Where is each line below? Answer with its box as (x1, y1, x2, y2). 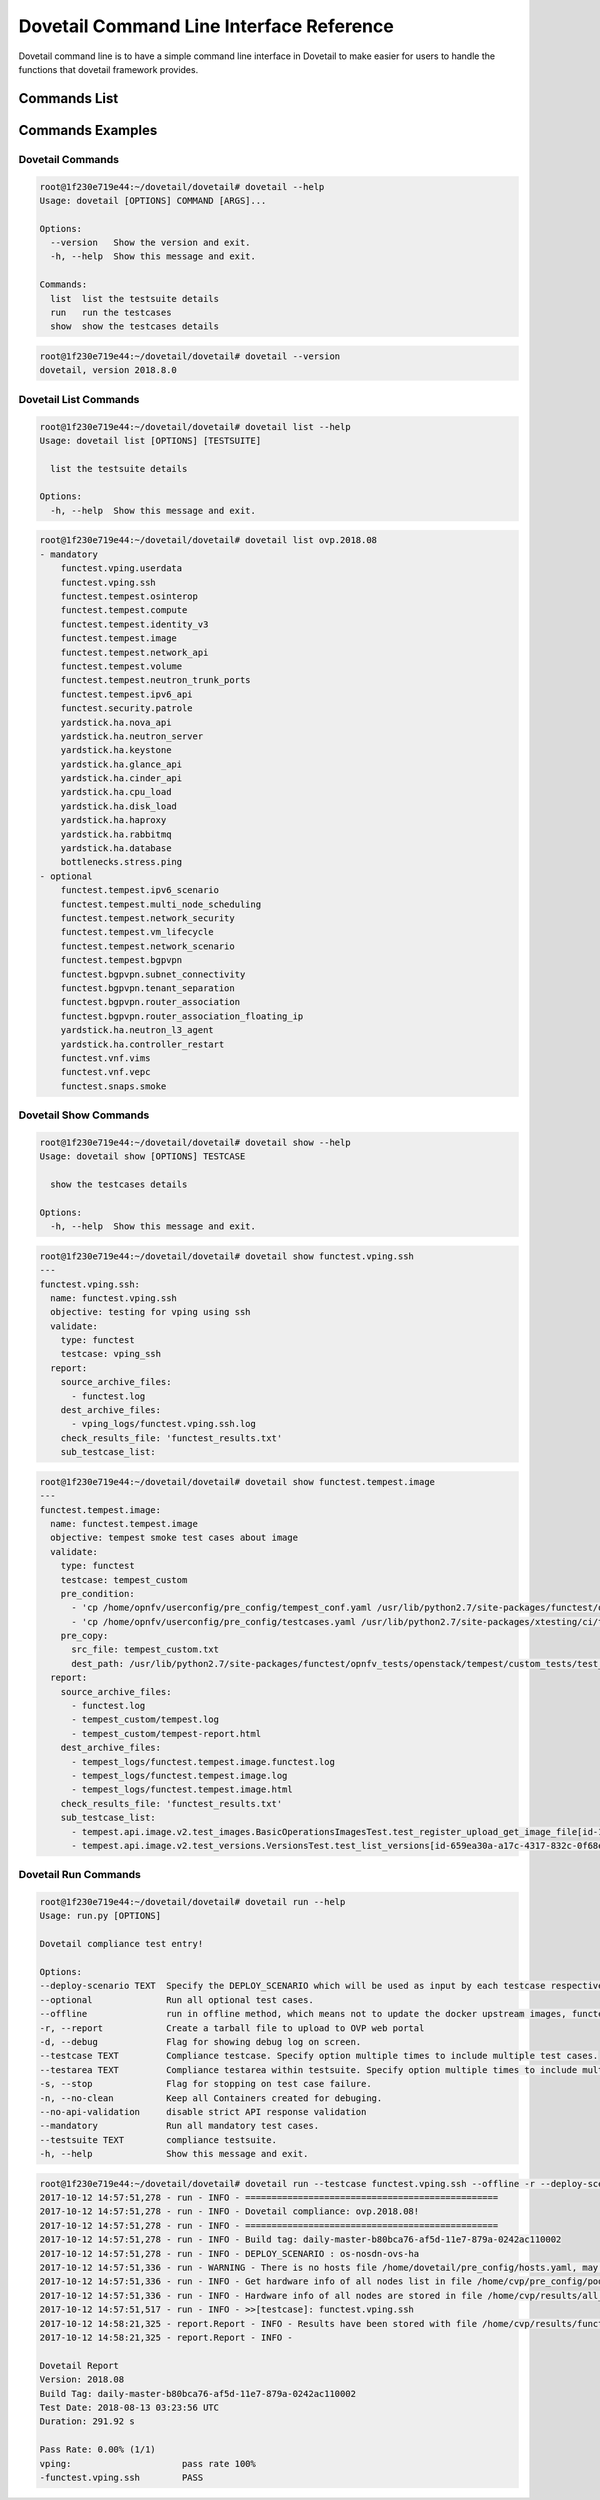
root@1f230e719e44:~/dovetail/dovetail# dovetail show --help (39, 1136, 351, 1148)
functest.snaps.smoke (60, 1080, 167, 1092)
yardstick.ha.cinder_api (60, 773, 183, 784)
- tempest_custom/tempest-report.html (71, 1728, 262, 1739)
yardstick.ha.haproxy (60, 815, 167, 826)
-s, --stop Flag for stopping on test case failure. (39, 2078, 372, 2090)
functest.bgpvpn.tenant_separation (60, 982, 235, 994)
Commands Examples (18, 121, 158, 139)
